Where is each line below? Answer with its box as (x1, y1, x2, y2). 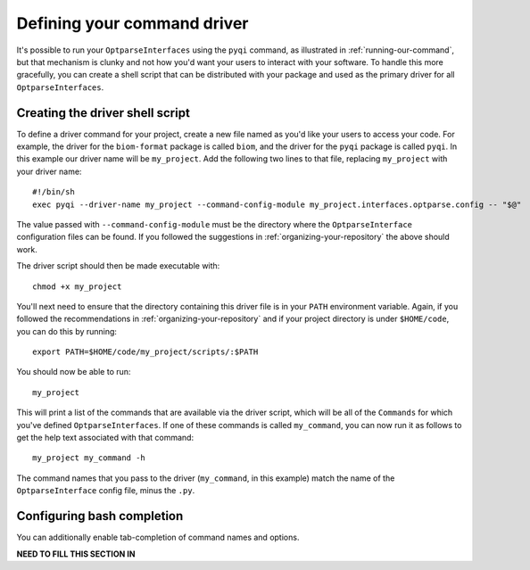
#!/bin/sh (32, 187, 75, 197)
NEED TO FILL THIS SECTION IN (16, 549, 136, 559)
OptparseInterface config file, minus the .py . (16, 485, 195, 496)
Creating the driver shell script (16, 105, 191, 120)
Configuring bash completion (16, 508, 184, 524)
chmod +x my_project (32, 281, 122, 292)
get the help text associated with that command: (16, 433, 195, 443)
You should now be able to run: (16, 367, 131, 377)
